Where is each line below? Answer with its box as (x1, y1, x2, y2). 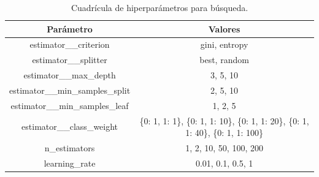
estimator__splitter (32, 53, 107, 66)
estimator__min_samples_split (9, 83, 131, 96)
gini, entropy (200, 38, 248, 51)
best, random (199, 53, 249, 66)
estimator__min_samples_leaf (10, 99, 129, 111)
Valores (208, 22, 240, 35)
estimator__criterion (29, 38, 110, 51)
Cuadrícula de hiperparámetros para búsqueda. (71, 1, 248, 13)
